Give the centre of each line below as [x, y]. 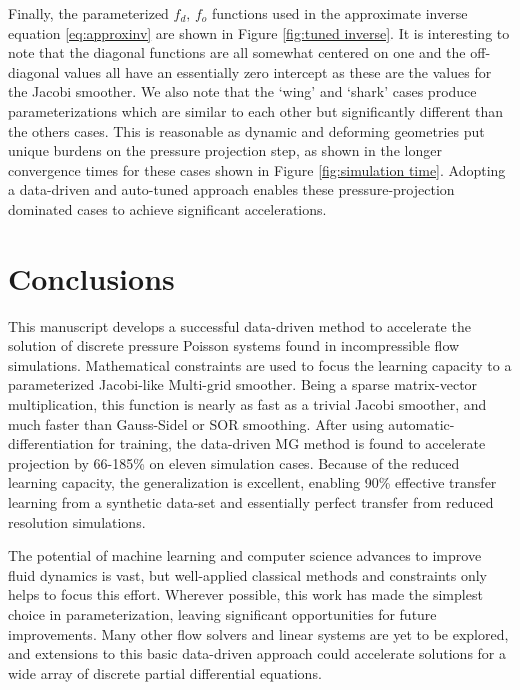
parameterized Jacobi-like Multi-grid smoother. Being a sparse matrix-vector [243, 384]
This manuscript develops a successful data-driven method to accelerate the [239, 325]
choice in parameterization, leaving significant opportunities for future [222, 613]
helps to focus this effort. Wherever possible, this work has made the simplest [245, 594]
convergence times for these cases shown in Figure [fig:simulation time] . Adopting [257, 169]
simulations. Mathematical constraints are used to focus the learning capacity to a [260, 364]
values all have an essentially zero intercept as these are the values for [278, 71]
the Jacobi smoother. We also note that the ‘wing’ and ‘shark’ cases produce [242, 91]
